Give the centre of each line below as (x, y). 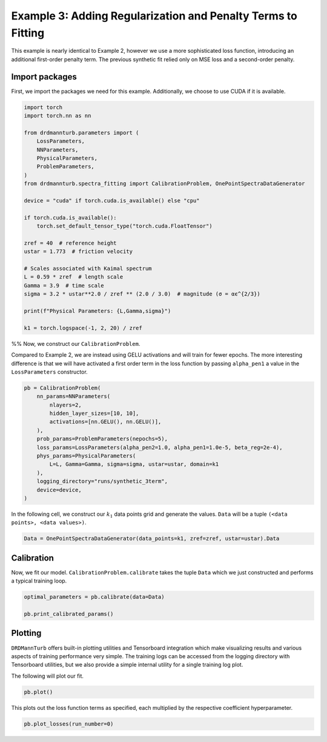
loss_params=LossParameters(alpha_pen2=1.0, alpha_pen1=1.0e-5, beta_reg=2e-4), (160, 447)
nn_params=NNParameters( (74, 396)
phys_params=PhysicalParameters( (86, 456)
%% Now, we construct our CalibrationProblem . (76, 343)
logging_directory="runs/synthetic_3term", (102, 481)
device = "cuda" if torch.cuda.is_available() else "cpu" (112, 201)
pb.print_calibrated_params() (69, 614)
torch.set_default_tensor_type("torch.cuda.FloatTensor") (124, 226)
